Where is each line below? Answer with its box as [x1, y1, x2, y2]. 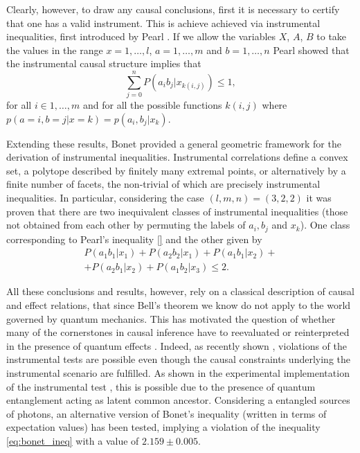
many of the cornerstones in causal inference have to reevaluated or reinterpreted [6, 325, 350, 339]
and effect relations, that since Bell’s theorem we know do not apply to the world [6, 297, 351, 312]
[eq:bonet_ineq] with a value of [6, 433, 139, 447]
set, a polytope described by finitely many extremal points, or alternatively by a [6, 163, 346, 177]
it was [306, 190, 332, 205]
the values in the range [6, 42, 103, 57]
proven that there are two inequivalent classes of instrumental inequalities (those [6, 204, 348, 218]
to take [316, 29, 347, 44]
